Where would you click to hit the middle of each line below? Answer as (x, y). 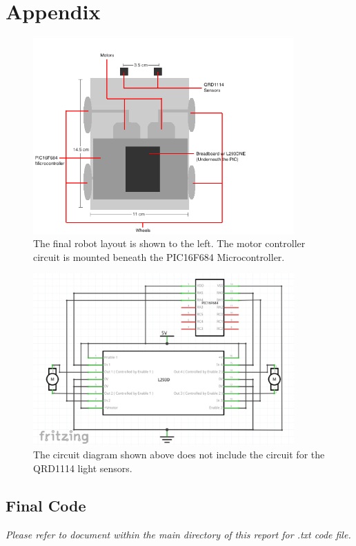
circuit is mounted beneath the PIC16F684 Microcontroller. (159, 256)
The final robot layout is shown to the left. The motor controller (169, 243)
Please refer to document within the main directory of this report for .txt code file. (178, 534)
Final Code (46, 505)
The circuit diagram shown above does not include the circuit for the (179, 455)
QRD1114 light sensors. (83, 468)
